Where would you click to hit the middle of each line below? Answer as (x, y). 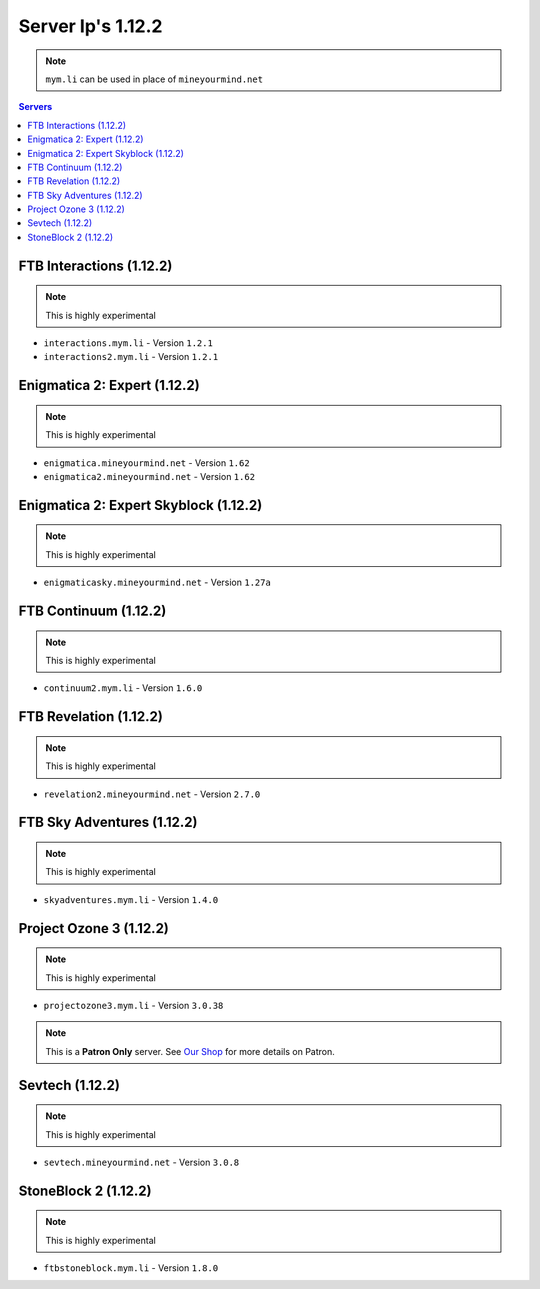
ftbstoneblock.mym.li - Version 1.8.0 (131, 1268)
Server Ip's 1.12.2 (90, 26)
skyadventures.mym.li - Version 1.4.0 (131, 899)
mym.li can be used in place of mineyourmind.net (154, 79)
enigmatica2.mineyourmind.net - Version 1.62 (149, 476)
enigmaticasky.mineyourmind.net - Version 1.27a (157, 582)
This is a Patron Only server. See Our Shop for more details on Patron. (190, 1051)
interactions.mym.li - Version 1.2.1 (128, 343)
